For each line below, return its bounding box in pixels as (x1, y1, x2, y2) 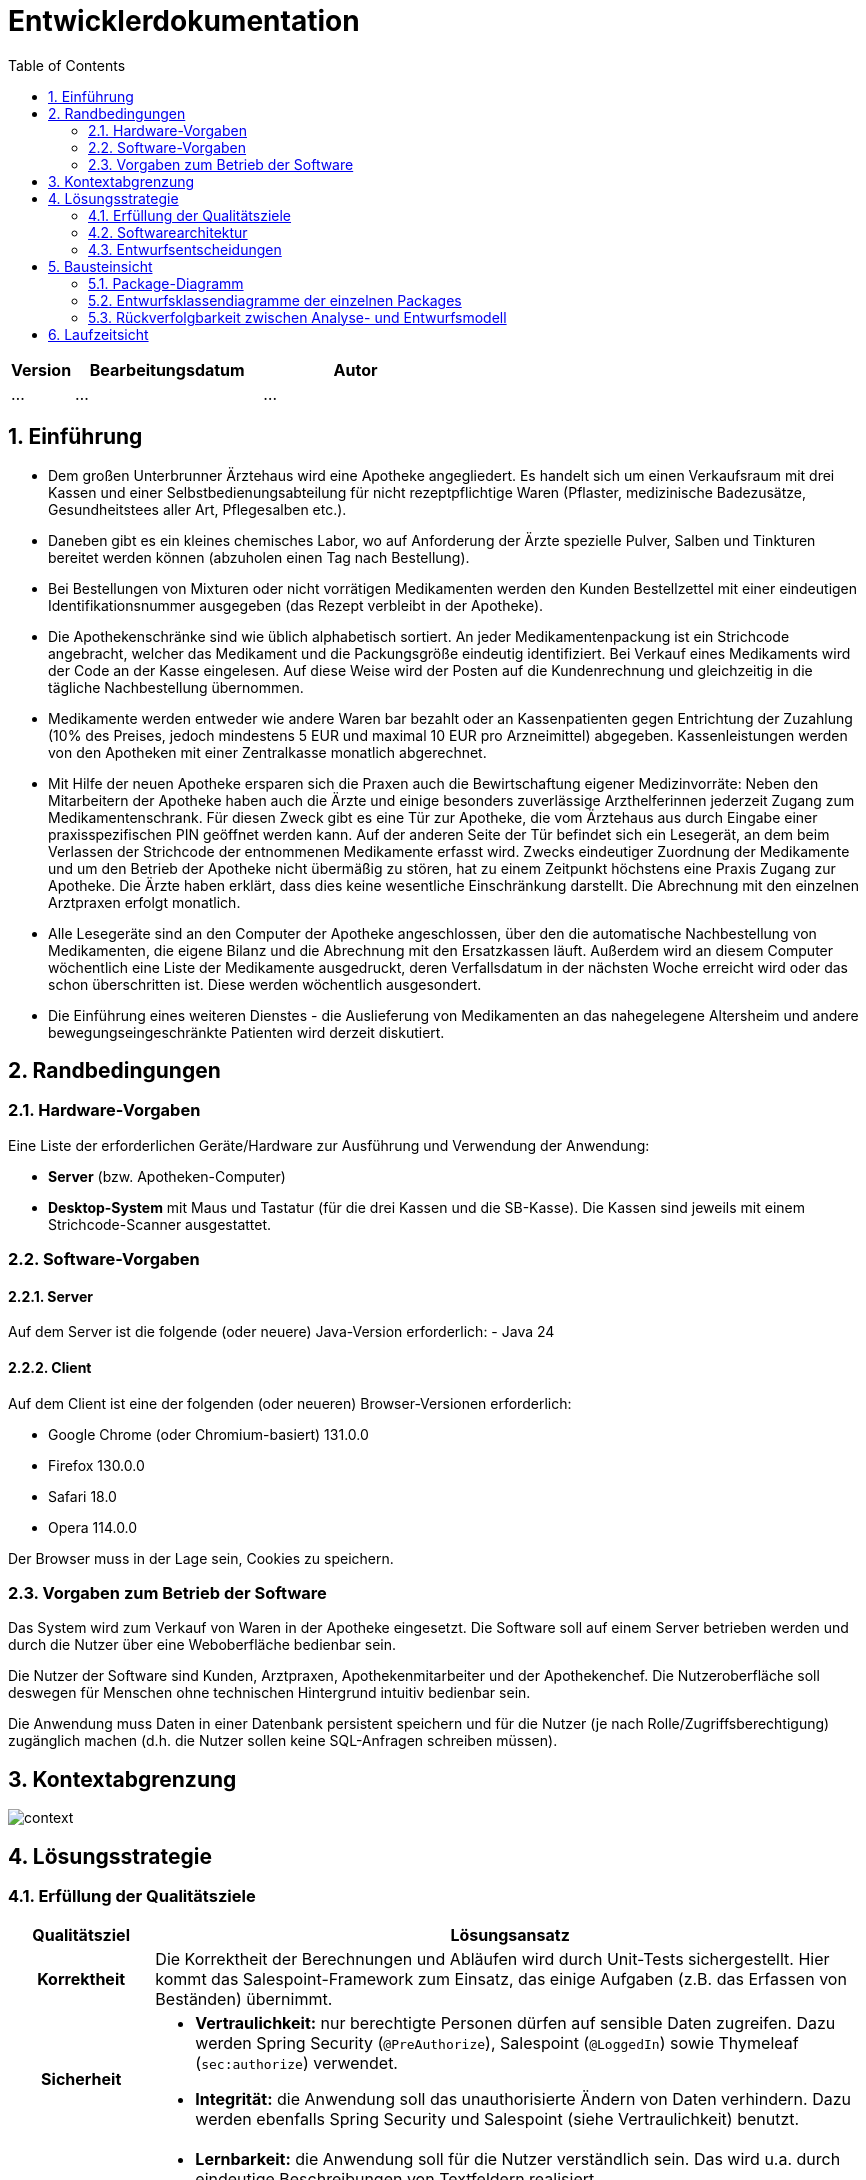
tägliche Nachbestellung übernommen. (48, 678, 304, 696)
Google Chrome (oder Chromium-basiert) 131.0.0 (48, 1425, 369, 1443)
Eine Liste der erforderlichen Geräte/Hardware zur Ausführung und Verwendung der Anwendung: (8, 1136, 650, 1154)
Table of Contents (8, 56, 126, 74)
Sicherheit (41, 2069, 122, 2090)
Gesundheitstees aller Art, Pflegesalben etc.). (48, 500, 347, 518)
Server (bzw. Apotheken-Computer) (48, 1167, 286, 1185)
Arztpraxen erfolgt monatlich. (48, 893, 241, 911)
